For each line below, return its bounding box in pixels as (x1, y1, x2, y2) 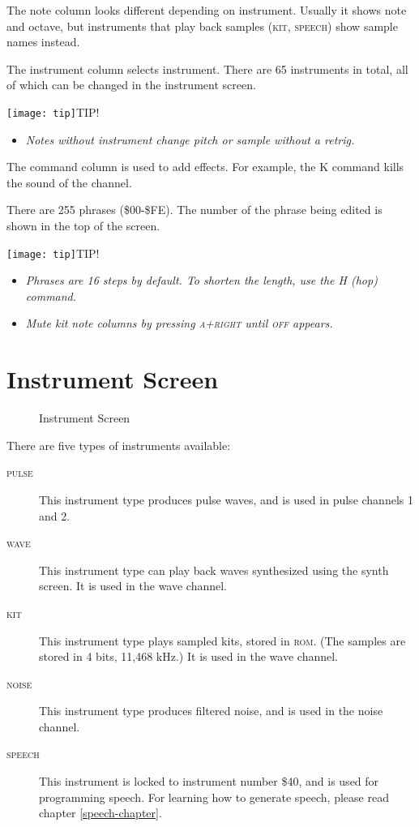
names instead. (6, 33, 80, 50)
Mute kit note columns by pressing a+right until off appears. (25, 315, 333, 332)
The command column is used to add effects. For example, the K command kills (6, 158, 404, 175)
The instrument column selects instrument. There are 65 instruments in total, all (6, 60, 408, 77)
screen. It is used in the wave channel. (39, 577, 228, 594)
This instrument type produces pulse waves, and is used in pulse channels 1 (39, 491, 413, 508)
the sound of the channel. (6, 174, 132, 191)
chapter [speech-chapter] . (39, 804, 162, 821)
